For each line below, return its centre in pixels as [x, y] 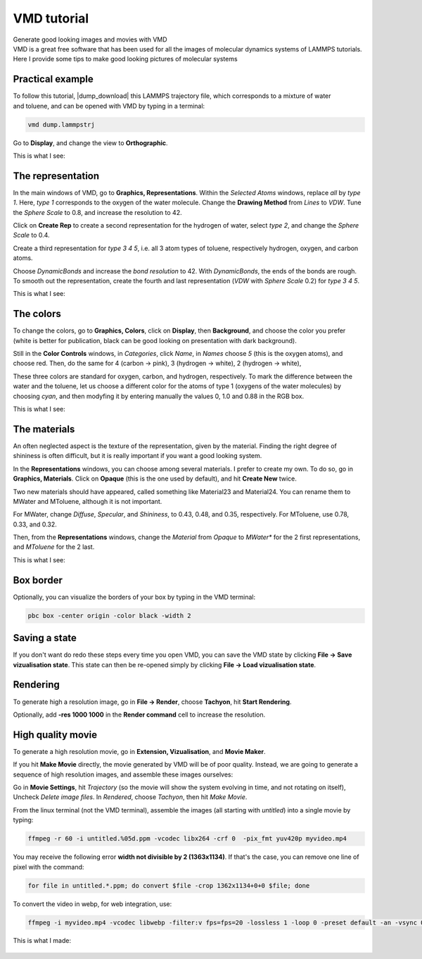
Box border [38, 580]
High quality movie [55, 735]
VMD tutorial [51, 18]
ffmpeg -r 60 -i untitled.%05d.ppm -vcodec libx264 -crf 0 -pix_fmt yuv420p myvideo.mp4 [187, 839]
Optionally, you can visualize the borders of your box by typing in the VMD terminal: [134, 597]
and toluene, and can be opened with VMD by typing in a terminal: [109, 106]
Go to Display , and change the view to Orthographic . [90, 143]
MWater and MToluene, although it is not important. [88, 501]
